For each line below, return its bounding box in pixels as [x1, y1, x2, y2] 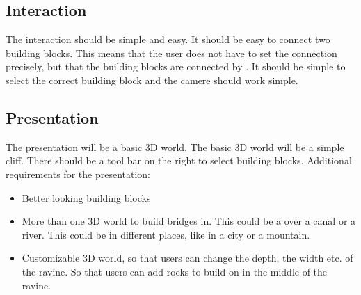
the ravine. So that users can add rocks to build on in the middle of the [22, 264, 328, 278]
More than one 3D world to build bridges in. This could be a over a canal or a [22, 214, 356, 228]
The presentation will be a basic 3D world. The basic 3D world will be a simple [6, 139, 344, 154]
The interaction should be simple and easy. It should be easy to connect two [6, 32, 330, 47]
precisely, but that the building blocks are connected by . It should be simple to [6, 59, 346, 74]
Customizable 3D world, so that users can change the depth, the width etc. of [22, 250, 353, 265]
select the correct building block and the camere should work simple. [6, 72, 298, 87]
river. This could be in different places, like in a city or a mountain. [22, 227, 310, 241]
